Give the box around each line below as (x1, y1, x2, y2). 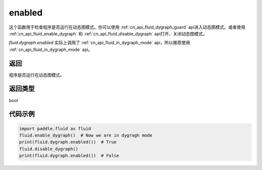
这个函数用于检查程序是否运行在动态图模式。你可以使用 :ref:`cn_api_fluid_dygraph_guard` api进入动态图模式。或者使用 (9, 24, 246, 30)
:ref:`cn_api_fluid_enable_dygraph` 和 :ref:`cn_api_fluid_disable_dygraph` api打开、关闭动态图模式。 (9, 31, 207, 36)
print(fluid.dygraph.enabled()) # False (19, 153, 119, 158)
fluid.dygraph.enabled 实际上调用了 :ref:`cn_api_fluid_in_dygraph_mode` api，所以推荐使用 (9, 40, 190, 46)
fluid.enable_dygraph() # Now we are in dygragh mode (19, 132, 152, 138)
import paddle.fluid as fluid (19, 126, 91, 131)
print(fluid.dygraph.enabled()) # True (19, 139, 116, 145)
